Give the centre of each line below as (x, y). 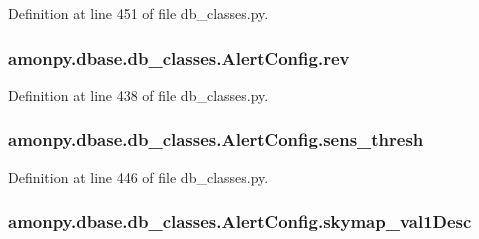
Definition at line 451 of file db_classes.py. (138, 13)
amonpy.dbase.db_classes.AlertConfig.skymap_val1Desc (240, 221)
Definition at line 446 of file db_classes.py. (138, 176)
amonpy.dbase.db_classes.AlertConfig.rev (179, 57)
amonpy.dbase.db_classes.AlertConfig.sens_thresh (216, 139)
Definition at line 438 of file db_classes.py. (138, 94)
